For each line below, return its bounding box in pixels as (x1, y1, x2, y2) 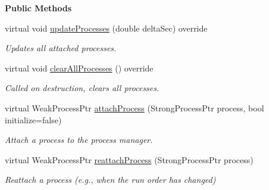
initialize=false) (5, 113, 62, 126)
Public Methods (5, 2, 72, 14)
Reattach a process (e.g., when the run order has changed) (5, 173, 216, 186)
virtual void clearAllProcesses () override (5, 61, 154, 74)
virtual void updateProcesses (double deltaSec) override (5, 21, 208, 34)
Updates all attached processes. (5, 42, 117, 54)
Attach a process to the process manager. (5, 133, 153, 146)
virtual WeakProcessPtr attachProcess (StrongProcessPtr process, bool (5, 101, 264, 114)
